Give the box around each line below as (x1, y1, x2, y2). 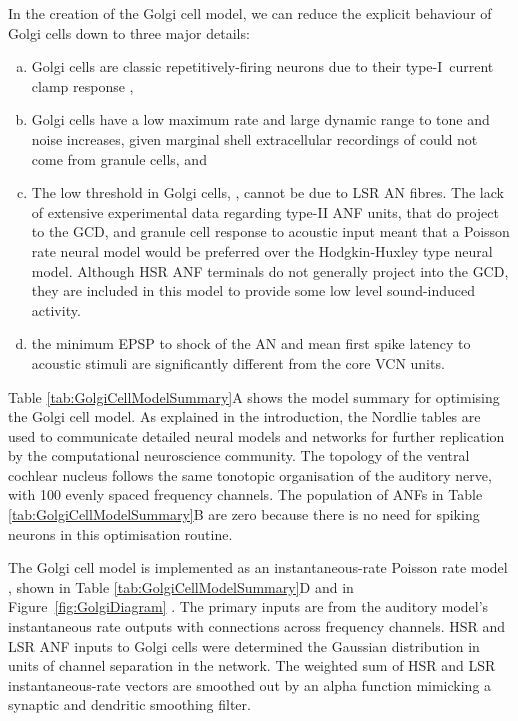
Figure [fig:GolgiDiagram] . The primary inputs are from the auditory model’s (8, 596, 489, 617)
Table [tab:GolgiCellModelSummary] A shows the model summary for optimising (8, 386, 500, 407)
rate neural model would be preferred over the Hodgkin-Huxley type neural (31, 240, 493, 261)
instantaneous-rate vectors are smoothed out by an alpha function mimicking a (8, 674, 492, 695)
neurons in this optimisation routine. (8, 523, 233, 544)
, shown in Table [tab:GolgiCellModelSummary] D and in (8, 576, 354, 597)
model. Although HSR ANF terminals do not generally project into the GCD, (31, 260, 509, 281)
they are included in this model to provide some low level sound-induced (31, 280, 476, 301)
